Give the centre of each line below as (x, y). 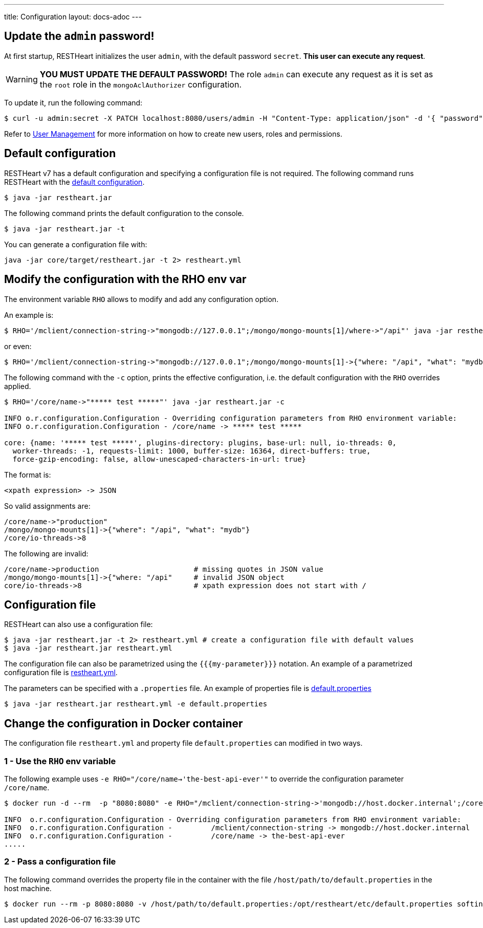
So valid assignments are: (47, 506)
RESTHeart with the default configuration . (74, 182)
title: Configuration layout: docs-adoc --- (73, 17)
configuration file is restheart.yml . (61, 673)
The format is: (28, 474)
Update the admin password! (79, 36)
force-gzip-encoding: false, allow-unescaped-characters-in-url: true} (159, 459)
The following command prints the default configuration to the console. (124, 213)
